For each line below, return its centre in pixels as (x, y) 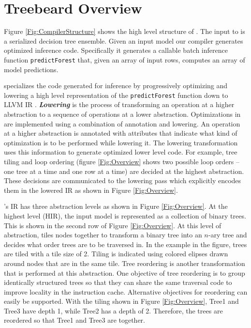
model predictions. (31, 69)
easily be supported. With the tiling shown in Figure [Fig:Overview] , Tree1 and (121, 301)
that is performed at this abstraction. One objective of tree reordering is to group (125, 273)
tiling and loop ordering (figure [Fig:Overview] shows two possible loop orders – (122, 161)
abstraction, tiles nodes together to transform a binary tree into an (103, 235)
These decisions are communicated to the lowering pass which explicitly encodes (123, 180)
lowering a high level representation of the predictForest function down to (116, 95)
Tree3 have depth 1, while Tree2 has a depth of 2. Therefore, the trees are (113, 310)
